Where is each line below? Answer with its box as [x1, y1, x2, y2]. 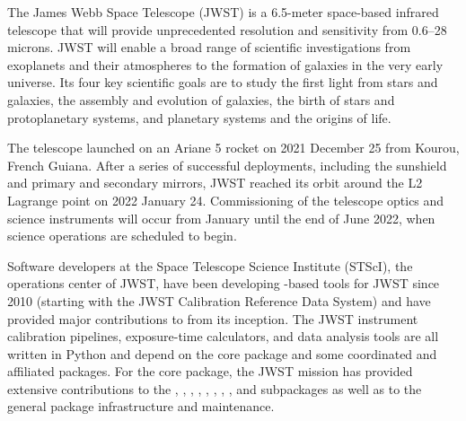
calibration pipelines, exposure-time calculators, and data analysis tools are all [7, 327, 439, 346]
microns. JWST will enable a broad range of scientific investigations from [7, 38, 411, 57]
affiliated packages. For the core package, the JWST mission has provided [7, 362, 413, 381]
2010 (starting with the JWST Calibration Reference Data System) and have [7, 291, 431, 310]
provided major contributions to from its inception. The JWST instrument [7, 309, 418, 328]
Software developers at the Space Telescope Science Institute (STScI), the [7, 256, 413, 275]
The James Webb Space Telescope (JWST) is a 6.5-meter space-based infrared [7, 3, 439, 21]
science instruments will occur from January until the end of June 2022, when [7, 208, 435, 227]
